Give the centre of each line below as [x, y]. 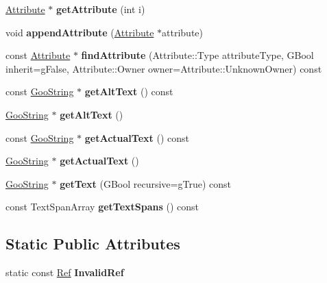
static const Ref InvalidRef [65, 272]
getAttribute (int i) [100, 9]
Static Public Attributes [93, 244]
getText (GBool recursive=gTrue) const [145, 183]
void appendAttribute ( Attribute [80, 32]
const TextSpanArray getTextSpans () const [102, 207]
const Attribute [38, 55]
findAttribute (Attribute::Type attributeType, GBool [197, 55]
